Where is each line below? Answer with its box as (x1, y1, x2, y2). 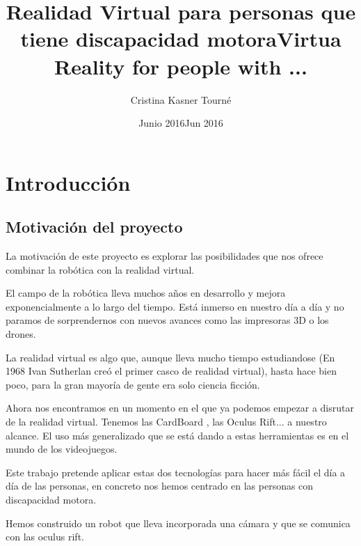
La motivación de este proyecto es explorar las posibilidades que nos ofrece (6, 249, 323, 263)
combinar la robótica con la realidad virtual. (6, 262, 195, 276)
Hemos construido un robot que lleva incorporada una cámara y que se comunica (6, 515, 351, 530)
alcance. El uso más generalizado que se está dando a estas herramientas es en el (6, 428, 349, 442)
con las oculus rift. (6, 529, 84, 544)
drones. (6, 327, 36, 341)
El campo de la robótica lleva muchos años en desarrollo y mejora (6, 286, 286, 300)
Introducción (6, 168, 131, 196)
